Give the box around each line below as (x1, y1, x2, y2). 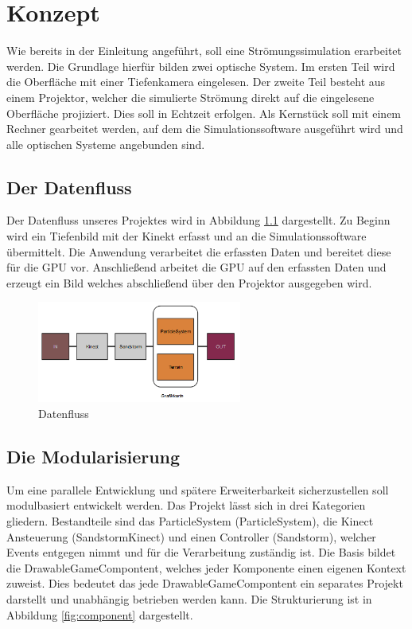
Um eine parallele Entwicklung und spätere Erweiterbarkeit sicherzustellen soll (6, 481, 389, 498)
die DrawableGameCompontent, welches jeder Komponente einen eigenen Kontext (6, 559, 406, 576)
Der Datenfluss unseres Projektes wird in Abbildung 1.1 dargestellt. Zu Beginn (6, 212, 391, 229)
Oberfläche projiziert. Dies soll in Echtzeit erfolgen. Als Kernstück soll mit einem (6, 104, 402, 121)
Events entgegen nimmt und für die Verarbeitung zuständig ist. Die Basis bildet (6, 544, 396, 561)
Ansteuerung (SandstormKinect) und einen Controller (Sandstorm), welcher (6, 528, 376, 545)
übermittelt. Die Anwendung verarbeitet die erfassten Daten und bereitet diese (6, 243, 391, 260)
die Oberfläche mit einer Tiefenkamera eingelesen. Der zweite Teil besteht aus (6, 73, 386, 90)
